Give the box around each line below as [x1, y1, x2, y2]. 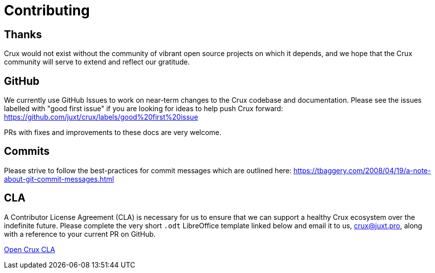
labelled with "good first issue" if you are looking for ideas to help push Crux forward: [4, 104, 283, 113]
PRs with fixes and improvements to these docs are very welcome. [4, 128, 221, 137]
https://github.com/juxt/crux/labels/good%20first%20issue [4, 113, 198, 122]
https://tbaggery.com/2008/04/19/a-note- [293, 166, 431, 175]
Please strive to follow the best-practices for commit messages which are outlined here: [4, 166, 292, 175]
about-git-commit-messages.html [4, 174, 114, 183]
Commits [4, 145, 50, 158]
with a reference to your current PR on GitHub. [4, 229, 156, 238]
